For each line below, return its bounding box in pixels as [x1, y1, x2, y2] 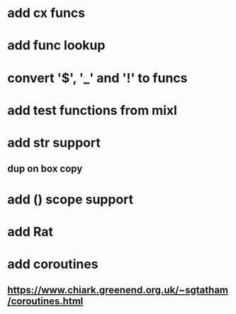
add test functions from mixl [7, 102, 177, 118]
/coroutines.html [7, 296, 84, 308]
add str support [7, 135, 101, 150]
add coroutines [7, 256, 99, 272]
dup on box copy [7, 163, 83, 175]
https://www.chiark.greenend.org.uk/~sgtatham [7, 284, 229, 296]
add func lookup [7, 38, 106, 54]
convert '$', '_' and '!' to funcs [7, 69, 188, 86]
